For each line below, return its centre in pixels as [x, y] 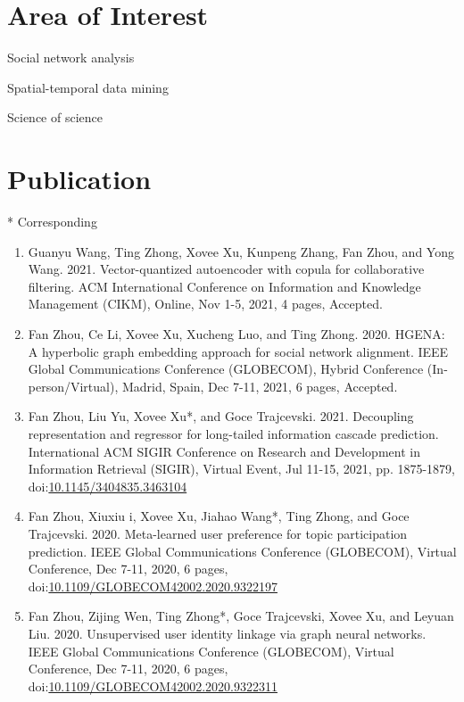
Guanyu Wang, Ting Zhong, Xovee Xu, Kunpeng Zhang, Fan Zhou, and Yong [241, 251]
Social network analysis [71, 58]
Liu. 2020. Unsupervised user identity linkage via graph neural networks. [227, 633]
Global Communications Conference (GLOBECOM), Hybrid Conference [226, 369]
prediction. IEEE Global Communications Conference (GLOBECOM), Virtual [242, 551]
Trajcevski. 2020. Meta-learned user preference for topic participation [218, 533]
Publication [79, 179]
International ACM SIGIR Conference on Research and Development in [224, 451]
